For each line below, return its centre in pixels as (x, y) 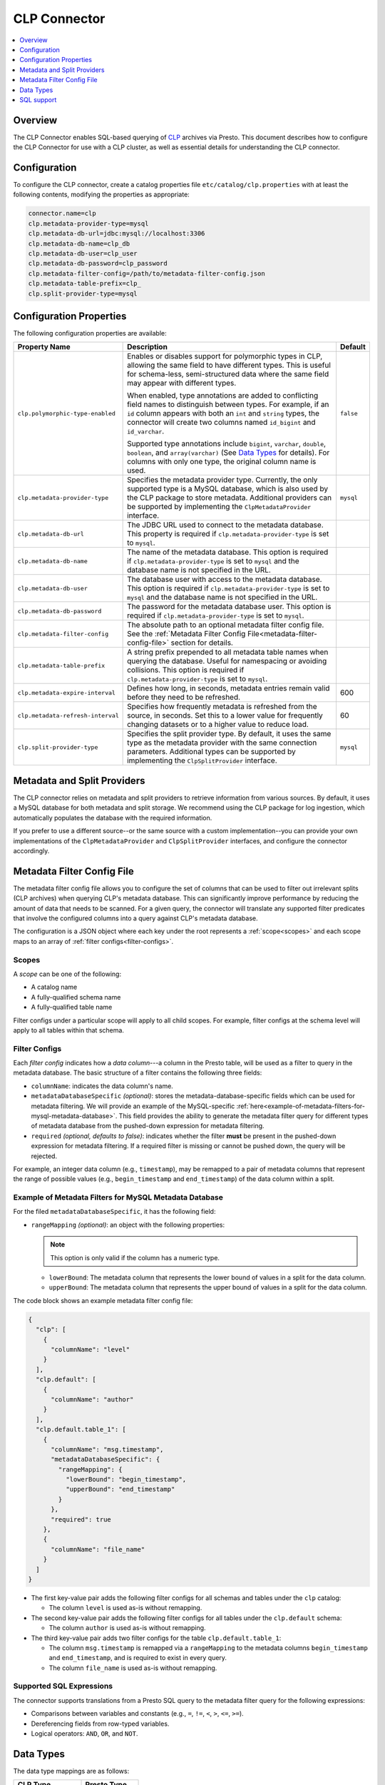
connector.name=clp (62, 213)
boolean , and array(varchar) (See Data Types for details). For (229, 453)
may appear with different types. (182, 383)
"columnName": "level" (91, 1349)
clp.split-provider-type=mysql (83, 293)
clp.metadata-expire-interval (66, 693)
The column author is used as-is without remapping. (127, 1628)
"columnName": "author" (92, 1399)
